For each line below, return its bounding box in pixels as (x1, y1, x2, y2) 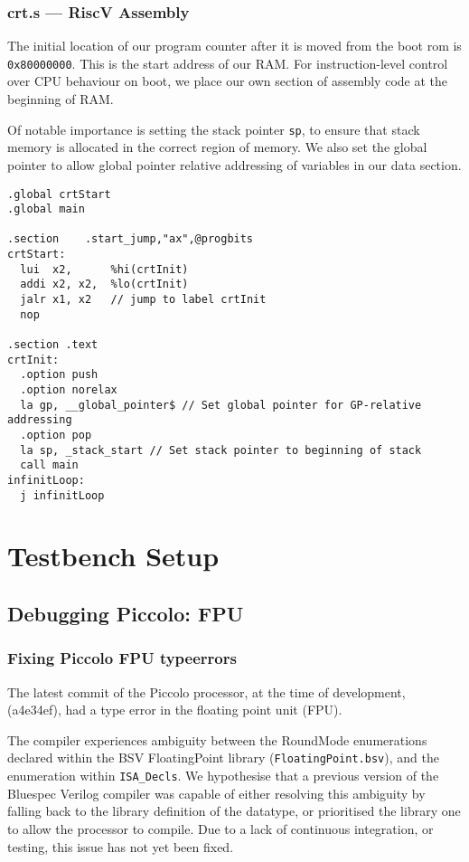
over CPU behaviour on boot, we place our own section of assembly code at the (7, 71, 448, 90)
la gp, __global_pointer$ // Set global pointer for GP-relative (20, 398, 422, 412)
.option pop (20, 429, 92, 441)
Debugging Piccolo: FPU (7, 600, 244, 628)
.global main (7, 203, 85, 216)
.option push (20, 368, 98, 382)
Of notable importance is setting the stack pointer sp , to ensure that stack (7, 119, 420, 138)
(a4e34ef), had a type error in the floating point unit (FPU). (7, 700, 342, 719)
